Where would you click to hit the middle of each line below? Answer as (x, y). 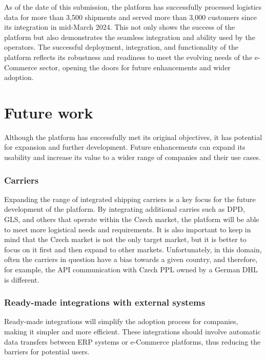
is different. (22, 279)
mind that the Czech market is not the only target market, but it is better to (125, 239)
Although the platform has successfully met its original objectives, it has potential (133, 137)
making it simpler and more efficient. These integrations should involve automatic (132, 332)
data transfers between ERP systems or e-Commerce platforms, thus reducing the (132, 341)
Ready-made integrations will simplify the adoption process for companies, (121, 321)
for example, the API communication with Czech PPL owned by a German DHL (131, 269)
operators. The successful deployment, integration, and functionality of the (121, 47)
